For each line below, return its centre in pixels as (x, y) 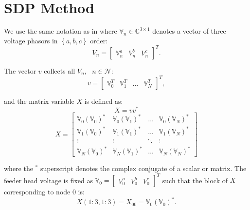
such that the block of (195, 180)
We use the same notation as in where (61, 31)
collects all (60, 70)
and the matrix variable (39, 101)
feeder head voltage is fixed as (48, 180)
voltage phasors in (31, 40)
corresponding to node (37, 192)
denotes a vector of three (189, 31)
